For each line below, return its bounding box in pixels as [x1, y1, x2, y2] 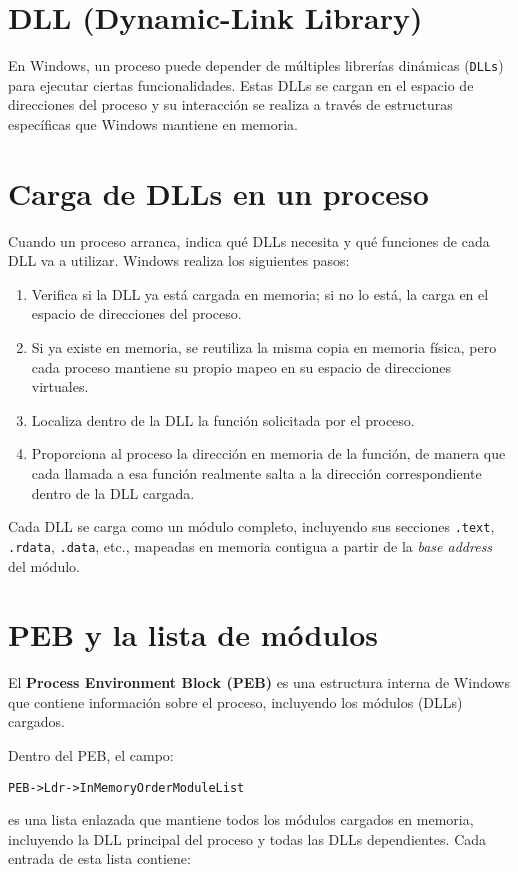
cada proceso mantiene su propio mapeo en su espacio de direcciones [31, 356, 452, 377]
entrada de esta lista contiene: [8, 848, 191, 869]
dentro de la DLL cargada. [31, 482, 195, 503]
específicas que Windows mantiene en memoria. [8, 113, 298, 134]
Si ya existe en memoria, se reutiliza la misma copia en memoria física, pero [31, 337, 497, 358]
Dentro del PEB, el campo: [8, 745, 174, 766]
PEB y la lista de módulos [8, 614, 379, 655]
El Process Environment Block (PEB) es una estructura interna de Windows [8, 672, 510, 693]
